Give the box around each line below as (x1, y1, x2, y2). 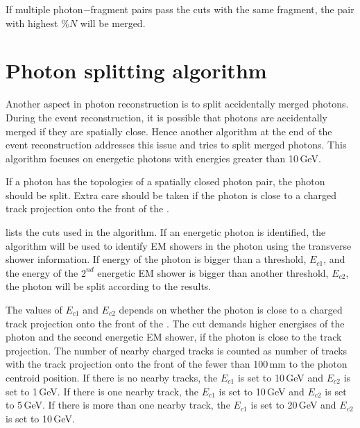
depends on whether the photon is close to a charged (119, 302, 343, 317)
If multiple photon (6, 2, 83, 16)
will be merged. (80, 15, 146, 30)
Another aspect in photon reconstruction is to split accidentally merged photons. (6, 96, 349, 111)
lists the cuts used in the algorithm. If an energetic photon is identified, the (6, 225, 326, 239)
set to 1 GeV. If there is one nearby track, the (6, 384, 199, 398)
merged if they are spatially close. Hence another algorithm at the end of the (6, 123, 332, 138)
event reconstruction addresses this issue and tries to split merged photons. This (6, 137, 347, 152)
